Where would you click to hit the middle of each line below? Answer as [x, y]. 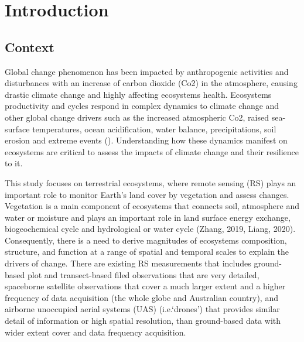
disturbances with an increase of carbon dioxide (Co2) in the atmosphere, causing [151, 83]
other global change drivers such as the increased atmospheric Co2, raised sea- [145, 117]
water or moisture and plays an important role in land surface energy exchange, [148, 217]
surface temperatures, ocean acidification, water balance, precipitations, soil [141, 129]
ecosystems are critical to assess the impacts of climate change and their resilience [152, 151]
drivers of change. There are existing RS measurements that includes [128, 263]
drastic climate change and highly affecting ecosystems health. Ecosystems [138, 94]
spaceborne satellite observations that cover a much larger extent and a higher [145, 286]
